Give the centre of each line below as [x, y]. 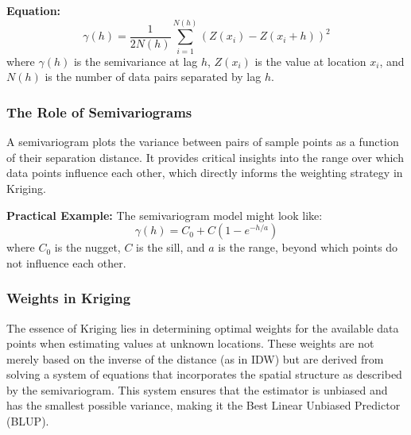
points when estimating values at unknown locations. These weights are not [190, 343]
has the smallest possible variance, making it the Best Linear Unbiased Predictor [204, 405]
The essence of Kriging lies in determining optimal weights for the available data [203, 327]
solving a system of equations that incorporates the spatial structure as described [204, 374]
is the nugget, [87, 247]
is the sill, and [171, 247]
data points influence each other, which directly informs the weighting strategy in [205, 173]
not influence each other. [66, 262]
